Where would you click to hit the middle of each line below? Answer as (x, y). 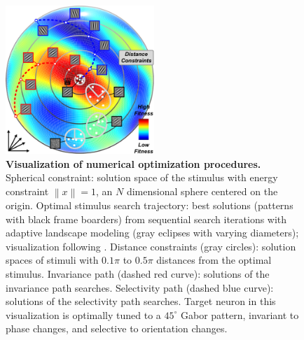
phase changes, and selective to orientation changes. (117, 328)
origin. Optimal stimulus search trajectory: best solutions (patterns (150, 205)
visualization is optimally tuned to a (83, 314)
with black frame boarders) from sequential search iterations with (146, 219)
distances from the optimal (214, 260)
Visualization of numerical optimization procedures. (133, 163)
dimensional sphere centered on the (202, 191)
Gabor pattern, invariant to (240, 314)
